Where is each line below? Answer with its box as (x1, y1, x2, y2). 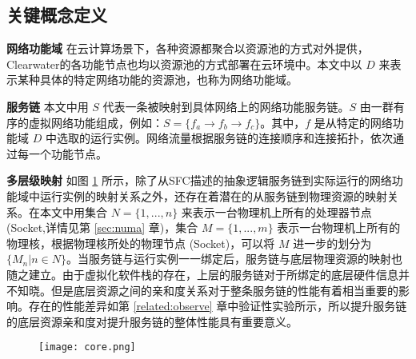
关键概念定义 (6, 2, 107, 27)
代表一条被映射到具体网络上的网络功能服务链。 (102, 98, 350, 114)
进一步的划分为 (293, 234, 372, 251)
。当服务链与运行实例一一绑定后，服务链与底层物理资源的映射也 (66, 250, 402, 267)
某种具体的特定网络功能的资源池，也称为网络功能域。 (17, 71, 298, 88)
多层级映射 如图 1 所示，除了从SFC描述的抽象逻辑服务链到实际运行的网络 (6, 172, 392, 189)
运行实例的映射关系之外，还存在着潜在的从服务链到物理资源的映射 (39, 187, 387, 204)
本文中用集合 (39, 203, 107, 220)
